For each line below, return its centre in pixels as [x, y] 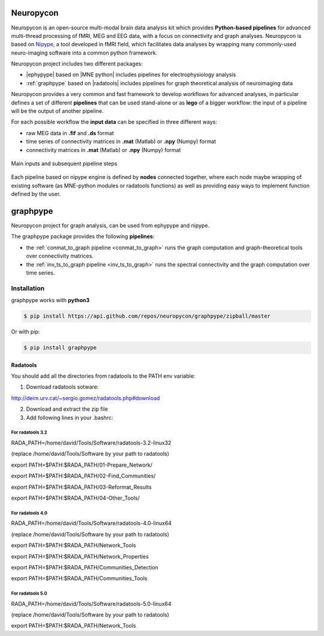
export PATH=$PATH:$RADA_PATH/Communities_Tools [79, 578]
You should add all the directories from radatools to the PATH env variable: [103, 376]
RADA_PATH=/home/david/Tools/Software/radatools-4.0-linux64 [91, 523]
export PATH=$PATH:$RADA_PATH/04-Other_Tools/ [76, 498]
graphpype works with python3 [50, 300]
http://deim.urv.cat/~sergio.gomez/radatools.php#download [85, 398]
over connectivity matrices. [60, 256]
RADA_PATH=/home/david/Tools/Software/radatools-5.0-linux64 [91, 604]
